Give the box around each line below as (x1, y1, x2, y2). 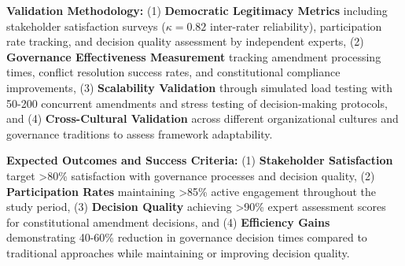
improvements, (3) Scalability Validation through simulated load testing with (6, 79, 392, 95)
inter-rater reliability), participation (209, 17, 382, 34)
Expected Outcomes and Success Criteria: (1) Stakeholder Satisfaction (6, 152, 393, 168)
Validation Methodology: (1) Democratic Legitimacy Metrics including (6, 2, 388, 18)
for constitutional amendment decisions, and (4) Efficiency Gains (6, 213, 330, 230)
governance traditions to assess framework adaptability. (6, 125, 273, 142)
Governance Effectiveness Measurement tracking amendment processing (6, 48, 381, 65)
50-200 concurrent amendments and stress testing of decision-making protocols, (6, 94, 388, 111)
